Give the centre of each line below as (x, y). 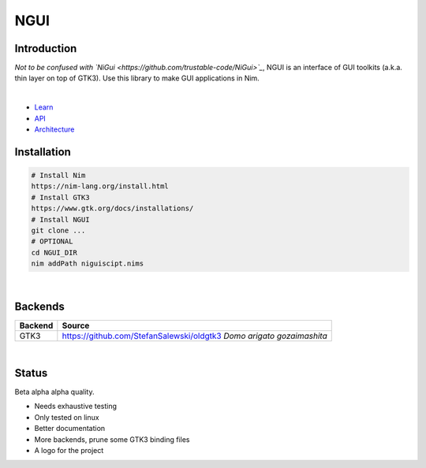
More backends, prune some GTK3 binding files (112, 439)
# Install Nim (58, 176)
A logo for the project (69, 450)
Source (76, 325)
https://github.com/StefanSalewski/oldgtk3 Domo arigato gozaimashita (194, 336)
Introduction (46, 48)
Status (31, 373)
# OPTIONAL (52, 241)
